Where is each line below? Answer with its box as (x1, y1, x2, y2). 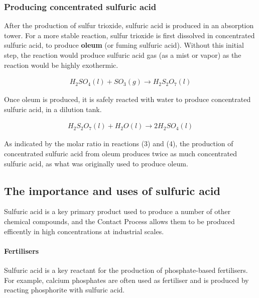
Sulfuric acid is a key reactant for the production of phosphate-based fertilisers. (4, 265, 248, 275)
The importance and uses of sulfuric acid (4, 182, 220, 198)
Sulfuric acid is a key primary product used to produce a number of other (4, 206, 231, 217)
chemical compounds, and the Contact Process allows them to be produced (4, 216, 235, 227)
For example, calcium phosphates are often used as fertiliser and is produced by (4, 274, 249, 285)
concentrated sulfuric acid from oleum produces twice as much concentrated (4, 148, 237, 159)
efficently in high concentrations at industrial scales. (4, 226, 164, 236)
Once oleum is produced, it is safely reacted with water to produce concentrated (4, 94, 251, 105)
